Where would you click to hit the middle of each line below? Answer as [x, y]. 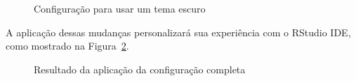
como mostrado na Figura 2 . [67, 46]
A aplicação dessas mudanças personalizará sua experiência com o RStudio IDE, [178, 32]
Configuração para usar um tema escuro [120, 8]
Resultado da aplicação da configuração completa [140, 69]
